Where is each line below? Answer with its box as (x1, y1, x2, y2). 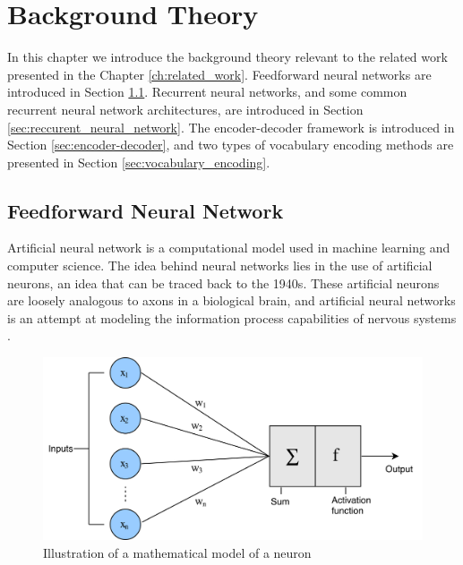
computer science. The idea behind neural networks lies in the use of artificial (7, 256, 433, 275)
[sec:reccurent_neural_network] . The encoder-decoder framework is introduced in (7, 117, 455, 136)
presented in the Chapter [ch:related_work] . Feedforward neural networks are (7, 64, 432, 83)
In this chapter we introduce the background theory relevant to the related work (7, 47, 448, 66)
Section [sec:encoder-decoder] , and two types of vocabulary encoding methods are (7, 135, 454, 154)
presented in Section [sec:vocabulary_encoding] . (7, 152, 270, 171)
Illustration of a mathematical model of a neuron (43, 543, 312, 561)
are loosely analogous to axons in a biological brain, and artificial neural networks (7, 291, 456, 310)
